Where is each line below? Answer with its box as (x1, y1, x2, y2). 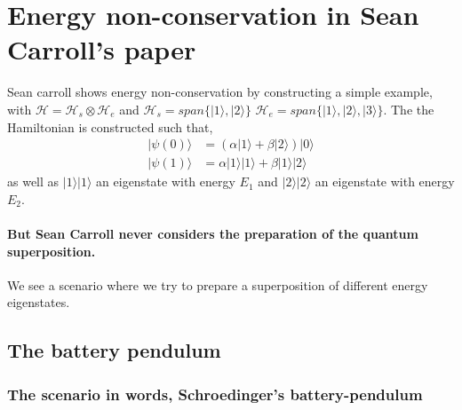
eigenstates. (7, 293, 70, 311)
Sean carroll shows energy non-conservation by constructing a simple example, (7, 83, 433, 101)
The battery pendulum (7, 336, 221, 364)
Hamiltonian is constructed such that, (7, 117, 213, 136)
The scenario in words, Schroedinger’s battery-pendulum (7, 382, 423, 405)
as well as (7, 172, 60, 191)
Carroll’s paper (7, 31, 196, 67)
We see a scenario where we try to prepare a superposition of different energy (7, 275, 428, 294)
